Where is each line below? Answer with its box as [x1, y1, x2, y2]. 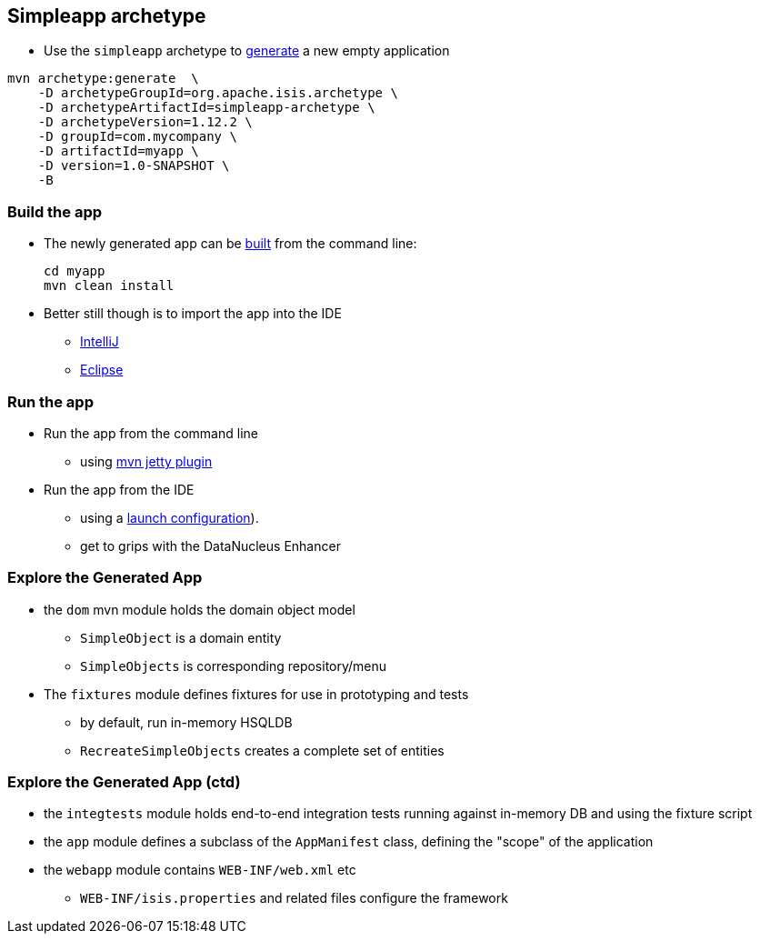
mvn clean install [44, 278, 175, 294]
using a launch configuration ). [80, 509, 259, 526]
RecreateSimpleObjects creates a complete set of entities [80, 742, 445, 758]
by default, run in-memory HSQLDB [80, 714, 293, 730]
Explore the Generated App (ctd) [7, 773, 241, 792]
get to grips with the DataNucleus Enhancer [80, 537, 341, 554]
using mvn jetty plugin [80, 453, 213, 469]
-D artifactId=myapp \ [37, 144, 199, 159]
